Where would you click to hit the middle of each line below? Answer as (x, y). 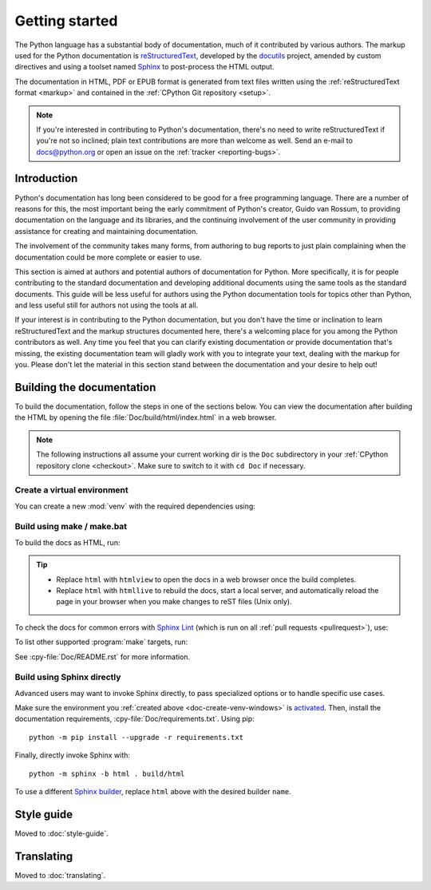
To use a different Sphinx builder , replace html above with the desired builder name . (153, 792)
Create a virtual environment (72, 490)
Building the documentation (85, 387)
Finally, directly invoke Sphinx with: (73, 755)
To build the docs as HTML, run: (67, 542)
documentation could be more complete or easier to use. (108, 257)
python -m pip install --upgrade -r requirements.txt (136, 737)
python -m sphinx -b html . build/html (107, 773)
